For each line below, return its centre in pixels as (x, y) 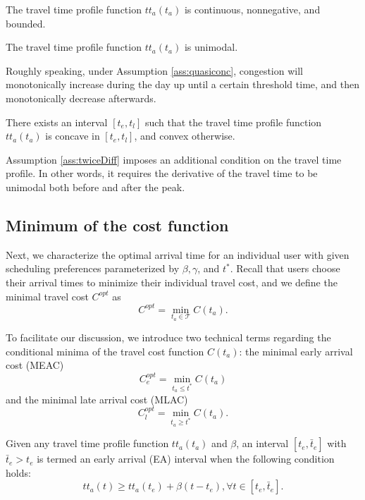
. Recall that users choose (285, 268)
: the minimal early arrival (296, 351)
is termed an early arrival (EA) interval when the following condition (186, 459)
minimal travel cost (47, 296)
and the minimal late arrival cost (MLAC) (97, 399)
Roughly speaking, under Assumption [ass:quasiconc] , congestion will (154, 70)
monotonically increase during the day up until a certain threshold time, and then (183, 84)
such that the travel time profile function (233, 122)
